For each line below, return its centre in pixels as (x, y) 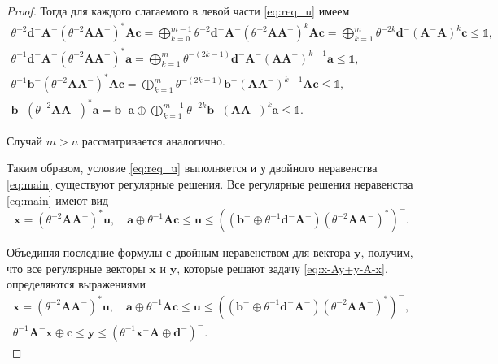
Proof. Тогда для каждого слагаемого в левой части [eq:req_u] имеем (178, 11)
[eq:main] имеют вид (58, 199)
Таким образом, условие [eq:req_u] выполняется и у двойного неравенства (192, 168)
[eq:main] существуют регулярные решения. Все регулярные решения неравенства (210, 183)
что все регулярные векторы (76, 268)
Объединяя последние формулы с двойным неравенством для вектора (179, 252)
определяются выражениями (76, 284)
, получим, (387, 252)
